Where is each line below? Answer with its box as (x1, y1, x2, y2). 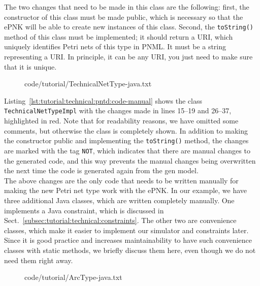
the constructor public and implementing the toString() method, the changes (4, 135, 249, 146)
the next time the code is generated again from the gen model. (4, 165, 199, 176)
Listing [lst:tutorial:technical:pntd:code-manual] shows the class (4, 95, 203, 106)
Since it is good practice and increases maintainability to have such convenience (4, 235, 252, 245)
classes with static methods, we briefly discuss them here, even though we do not (4, 244, 256, 255)
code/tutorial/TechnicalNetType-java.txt (24, 78, 152, 89)
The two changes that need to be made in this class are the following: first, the (4, 2, 249, 12)
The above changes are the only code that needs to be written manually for (4, 175, 239, 185)
